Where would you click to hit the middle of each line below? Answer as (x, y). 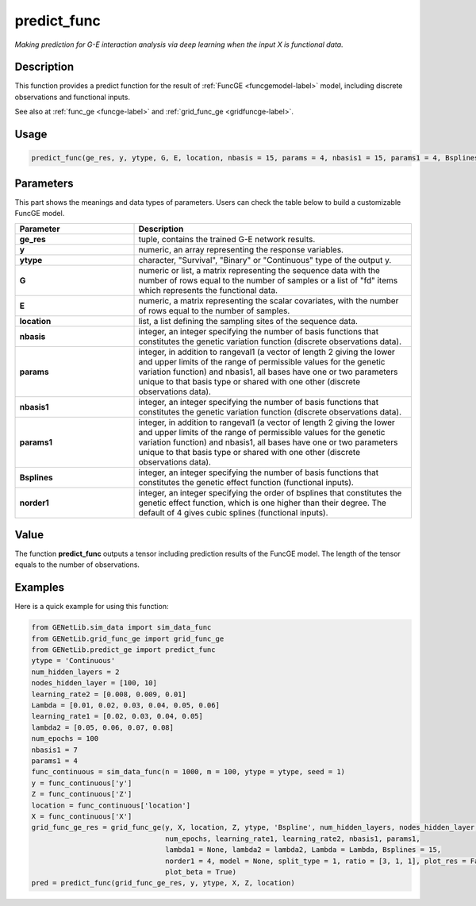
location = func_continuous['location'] (111, 805)
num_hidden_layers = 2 (75, 672)
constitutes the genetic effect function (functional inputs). (246, 482)
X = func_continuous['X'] (82, 816)
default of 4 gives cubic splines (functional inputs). (233, 512)
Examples (40, 588)
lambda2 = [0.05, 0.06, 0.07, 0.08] (103, 727)
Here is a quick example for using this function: (92, 607)
